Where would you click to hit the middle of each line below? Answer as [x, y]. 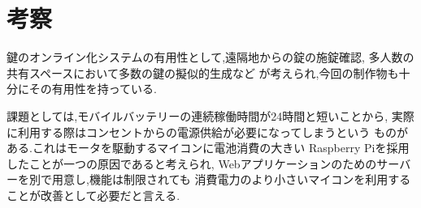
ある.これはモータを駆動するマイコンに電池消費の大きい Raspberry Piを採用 [208, 148]
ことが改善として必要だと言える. [93, 195]
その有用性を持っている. [93, 89]
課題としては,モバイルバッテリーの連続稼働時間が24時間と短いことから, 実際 [210, 115]
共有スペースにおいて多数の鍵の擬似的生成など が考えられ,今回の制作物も [203, 72]
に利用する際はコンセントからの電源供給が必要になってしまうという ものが [207, 132]
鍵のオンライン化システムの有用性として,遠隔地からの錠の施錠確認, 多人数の [210, 57]
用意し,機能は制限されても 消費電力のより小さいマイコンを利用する [231, 179]
